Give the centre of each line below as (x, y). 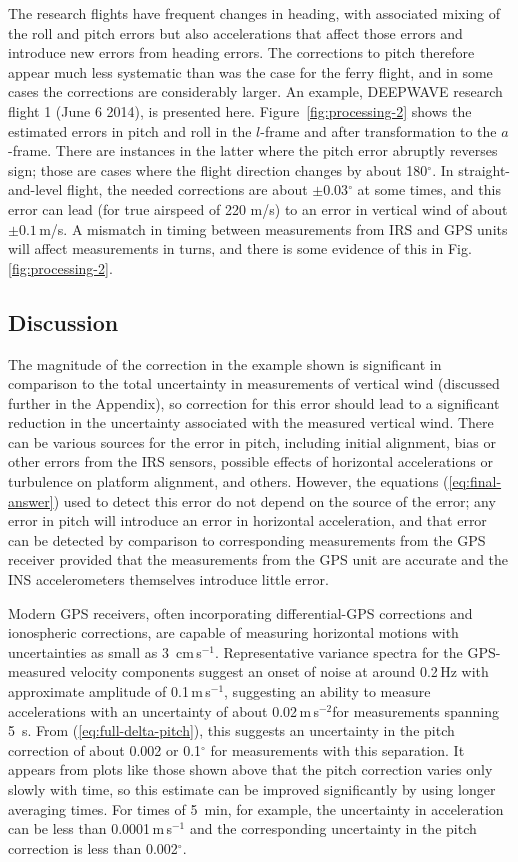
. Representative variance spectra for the (338, 651)
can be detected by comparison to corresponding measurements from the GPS (247, 539)
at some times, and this (429, 189)
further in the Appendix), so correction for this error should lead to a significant (254, 402)
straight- (484, 169)
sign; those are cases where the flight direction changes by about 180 (218, 169)
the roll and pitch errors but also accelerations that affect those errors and (235, 32)
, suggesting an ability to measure (327, 691)
